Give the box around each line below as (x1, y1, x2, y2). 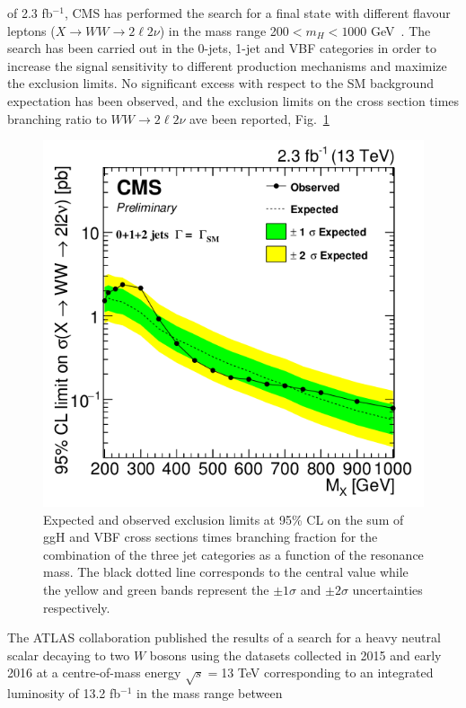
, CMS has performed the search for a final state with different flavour (64, 4, 451, 22)
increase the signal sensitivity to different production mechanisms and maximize (7, 56, 447, 75)
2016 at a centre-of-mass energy (7, 663, 181, 682)
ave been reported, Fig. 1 (189, 109, 330, 128)
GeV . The (371, 21, 431, 40)
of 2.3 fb (7, 4, 53, 22)
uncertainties (352, 580, 423, 599)
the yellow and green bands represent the (43, 580, 269, 599)
